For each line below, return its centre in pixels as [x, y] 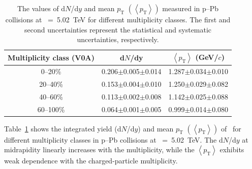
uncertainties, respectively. [118, 39]
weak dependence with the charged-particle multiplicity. [91, 161]
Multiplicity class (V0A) [51, 57]
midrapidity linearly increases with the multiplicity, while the [99, 149]
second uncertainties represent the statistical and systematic [118, 29]
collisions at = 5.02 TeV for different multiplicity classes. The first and [118, 19]
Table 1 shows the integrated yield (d [63, 128]
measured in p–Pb [191, 8]
